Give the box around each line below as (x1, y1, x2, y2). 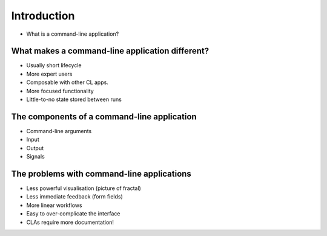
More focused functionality (26, 87, 94, 94)
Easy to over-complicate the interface (26, 210, 121, 217)
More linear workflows (26, 202, 82, 209)
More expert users (26, 70, 73, 77)
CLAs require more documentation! (26, 218, 114, 226)
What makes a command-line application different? (11, 46, 210, 56)
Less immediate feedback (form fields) (26, 193, 124, 200)
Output (26, 144, 44, 151)
